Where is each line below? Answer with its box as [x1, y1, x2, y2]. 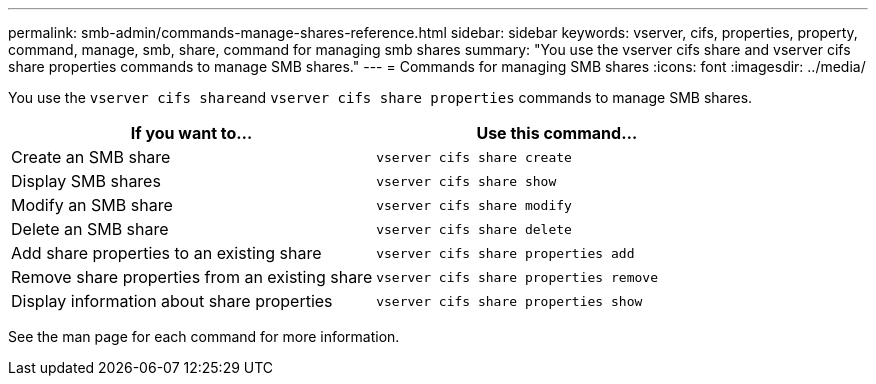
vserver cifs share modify [376, 197, 572, 213]
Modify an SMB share [11, 195, 173, 215]
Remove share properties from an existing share [11, 267, 373, 287]
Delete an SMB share [11, 219, 169, 239]
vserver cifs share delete [376, 221, 572, 237]
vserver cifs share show [376, 173, 557, 189]
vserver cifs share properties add [376, 245, 635, 261]
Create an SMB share [11, 147, 171, 167]
